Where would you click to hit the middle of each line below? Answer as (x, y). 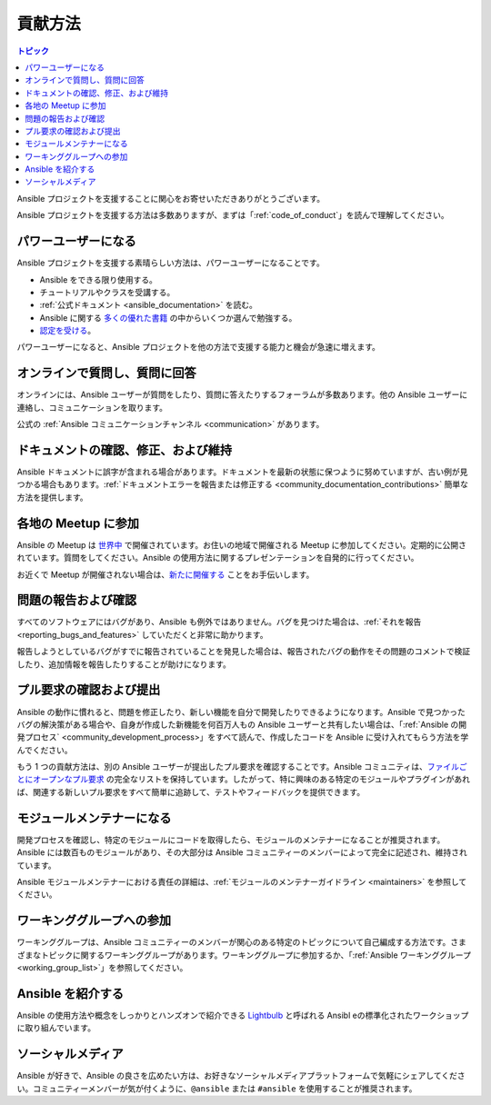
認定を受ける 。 (67, 331)
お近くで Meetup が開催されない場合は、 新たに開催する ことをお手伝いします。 (165, 574)
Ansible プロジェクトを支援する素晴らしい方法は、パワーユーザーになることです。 (170, 263)
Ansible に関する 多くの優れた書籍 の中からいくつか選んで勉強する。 (168, 317)
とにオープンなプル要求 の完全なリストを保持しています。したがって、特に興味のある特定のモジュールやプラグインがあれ (243, 779)
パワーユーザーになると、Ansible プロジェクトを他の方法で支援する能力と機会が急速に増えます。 (199, 347)
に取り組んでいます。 (56, 1028)
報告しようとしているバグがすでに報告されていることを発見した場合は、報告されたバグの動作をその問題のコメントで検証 (244, 652)
